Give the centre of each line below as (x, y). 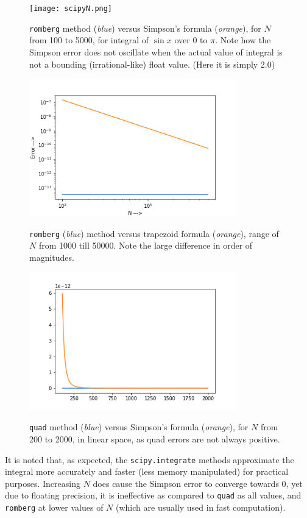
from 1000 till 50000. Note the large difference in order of (146, 245)
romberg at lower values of (54, 507)
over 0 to (191, 40)
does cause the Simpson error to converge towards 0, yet (198, 483)
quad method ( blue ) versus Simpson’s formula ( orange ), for (139, 427)
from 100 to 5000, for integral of (89, 40)
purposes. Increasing (43, 483)
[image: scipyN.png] (71, 9)
